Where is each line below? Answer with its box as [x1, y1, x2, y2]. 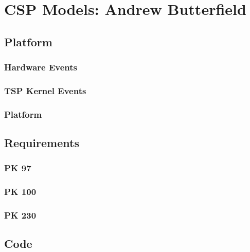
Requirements [4, 135, 79, 151]
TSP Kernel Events [4, 84, 86, 97]
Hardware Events [4, 61, 77, 74]
